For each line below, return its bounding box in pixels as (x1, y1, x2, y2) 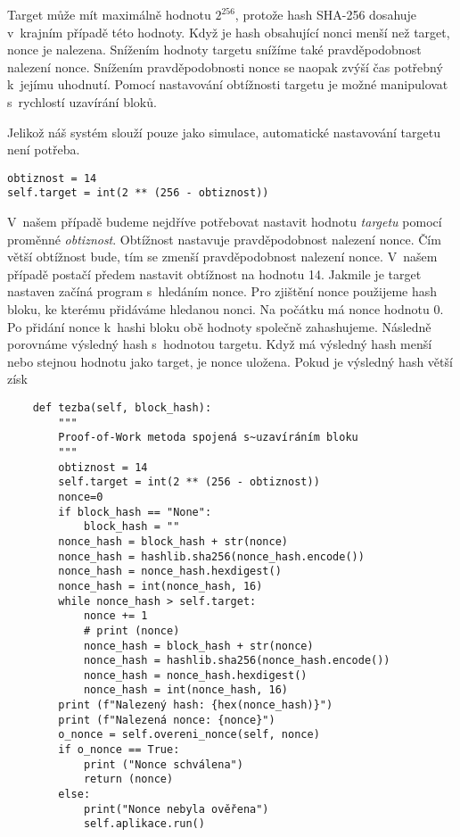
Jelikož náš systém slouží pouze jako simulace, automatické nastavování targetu (7, 122, 440, 141)
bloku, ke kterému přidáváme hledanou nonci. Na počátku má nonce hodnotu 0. (7, 300, 444, 319)
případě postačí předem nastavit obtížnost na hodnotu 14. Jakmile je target (7, 264, 422, 283)
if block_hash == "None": (58, 505, 212, 518)
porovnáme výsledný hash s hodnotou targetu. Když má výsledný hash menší (7, 335, 432, 353)
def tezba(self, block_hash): (32, 402, 212, 414)
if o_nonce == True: (58, 743, 180, 757)
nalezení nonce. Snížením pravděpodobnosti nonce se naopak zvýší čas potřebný (7, 57, 443, 76)
